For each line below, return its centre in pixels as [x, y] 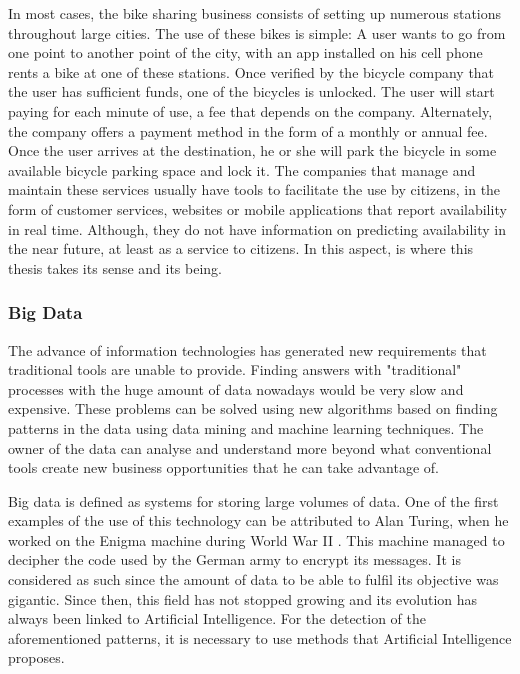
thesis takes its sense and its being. [115, 267]
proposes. [36, 657]
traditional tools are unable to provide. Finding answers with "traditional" [235, 369]
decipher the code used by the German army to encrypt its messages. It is [234, 559]
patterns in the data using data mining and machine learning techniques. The [246, 427]
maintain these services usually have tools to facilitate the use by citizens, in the [254, 189]
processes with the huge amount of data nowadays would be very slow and [236, 388]
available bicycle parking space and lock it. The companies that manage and [242, 169]
